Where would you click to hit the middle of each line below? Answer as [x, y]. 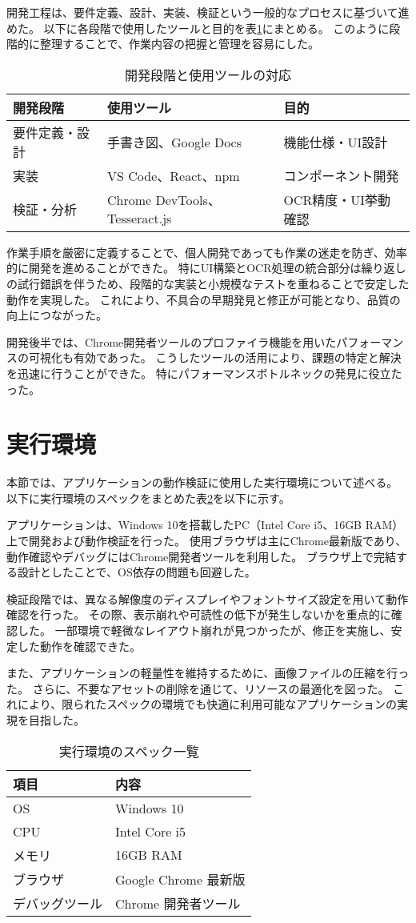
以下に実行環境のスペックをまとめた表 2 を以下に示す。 [148, 498]
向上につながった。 [57, 315]
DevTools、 [188, 200]
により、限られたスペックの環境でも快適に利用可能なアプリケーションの [207, 704]
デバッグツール [58, 903]
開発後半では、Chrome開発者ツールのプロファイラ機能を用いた [172, 341]
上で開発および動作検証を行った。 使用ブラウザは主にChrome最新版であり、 [207, 541]
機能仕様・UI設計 [336, 142]
